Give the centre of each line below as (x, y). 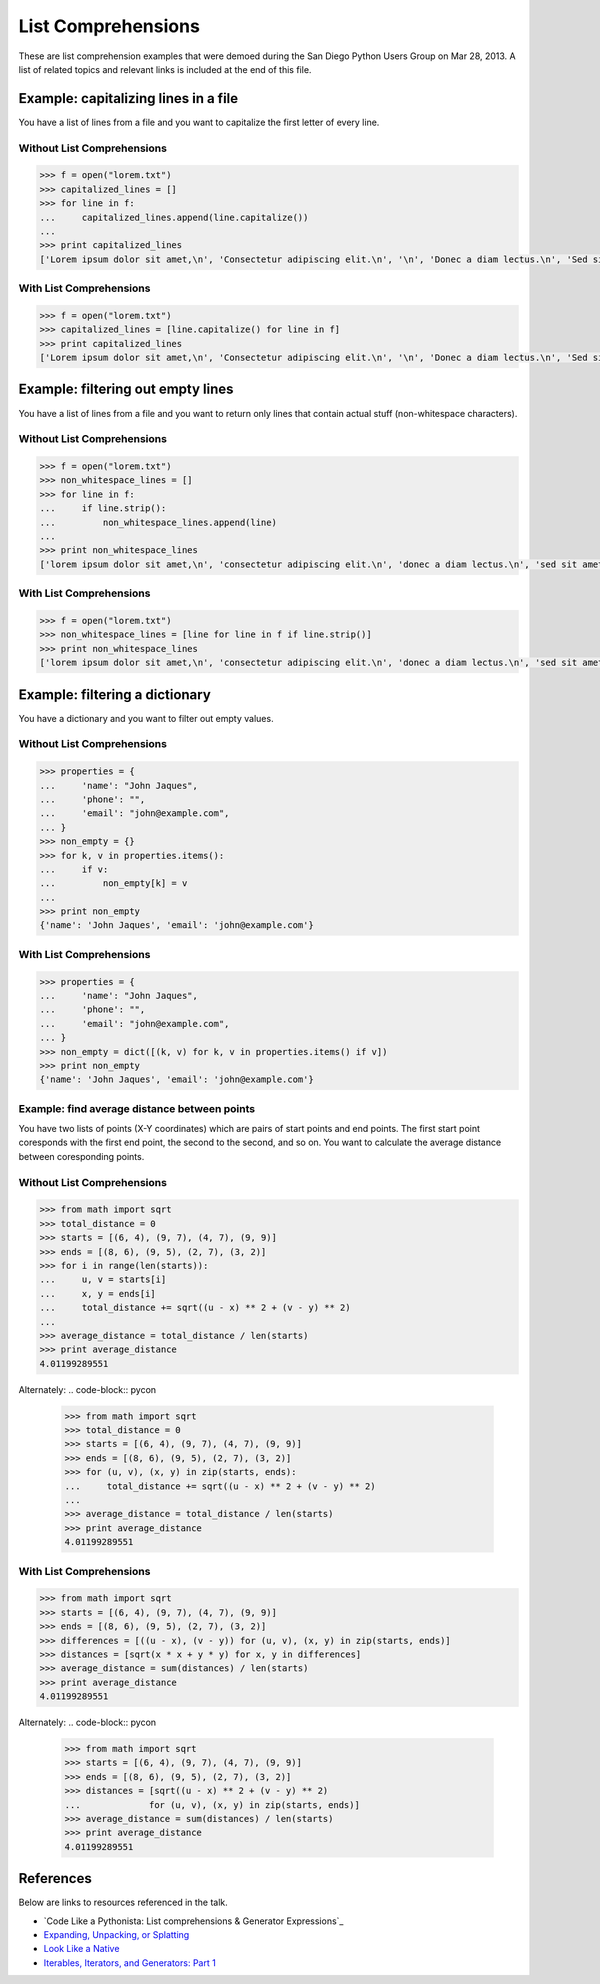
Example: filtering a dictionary (115, 694)
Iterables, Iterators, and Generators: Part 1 (130, 1962)
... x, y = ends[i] (98, 1293)
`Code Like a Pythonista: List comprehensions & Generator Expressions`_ (193, 1921)
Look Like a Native (81, 1949)
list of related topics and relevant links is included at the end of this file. (165, 69)
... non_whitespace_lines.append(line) (158, 522)
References (55, 1878)
